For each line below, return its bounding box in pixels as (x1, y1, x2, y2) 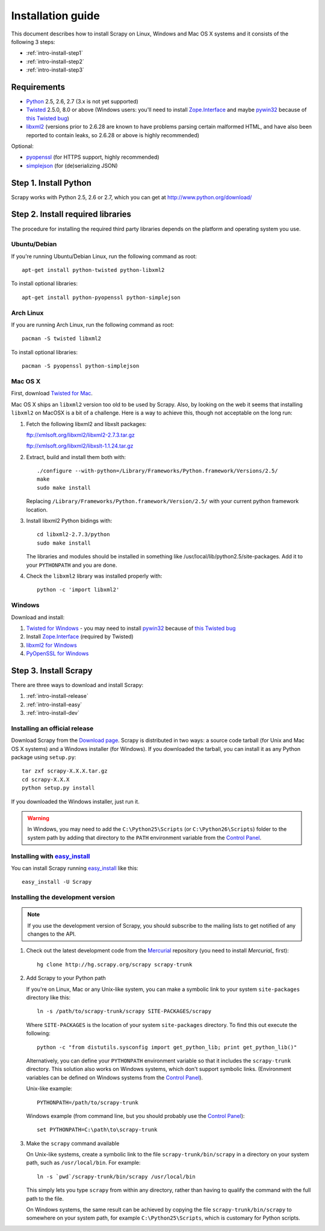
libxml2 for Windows (26, 641, 78, 649)
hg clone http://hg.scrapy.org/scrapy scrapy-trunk (37, 961, 193, 968)
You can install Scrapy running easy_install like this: (11, 864, 138, 872)
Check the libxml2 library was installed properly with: (26, 572, 162, 579)
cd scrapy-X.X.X (22, 776, 70, 783)
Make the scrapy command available (26, 1140, 120, 1147)
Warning (27, 815, 49, 822)
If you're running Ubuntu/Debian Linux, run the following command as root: (11, 253, 197, 260)
